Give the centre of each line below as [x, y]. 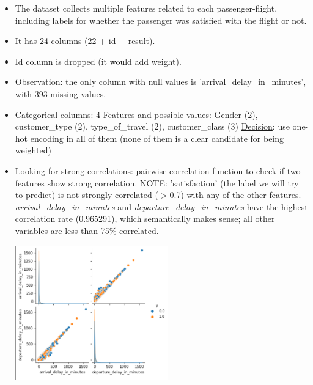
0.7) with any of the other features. [235, 195]
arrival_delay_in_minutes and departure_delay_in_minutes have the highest [161, 206]
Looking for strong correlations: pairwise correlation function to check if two [158, 170]
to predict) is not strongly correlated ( [87, 195]
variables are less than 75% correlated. [87, 230]
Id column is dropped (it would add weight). [98, 61]
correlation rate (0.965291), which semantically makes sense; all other [145, 218]
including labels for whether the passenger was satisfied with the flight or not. [161, 20]
